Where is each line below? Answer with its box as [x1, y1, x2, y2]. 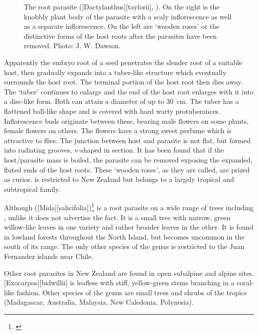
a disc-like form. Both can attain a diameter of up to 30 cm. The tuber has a [4, 96, 239, 106]
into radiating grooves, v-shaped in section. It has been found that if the [4, 145, 224, 155]
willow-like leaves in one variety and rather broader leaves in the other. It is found [4, 222, 254, 232]
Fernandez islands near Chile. [4, 250, 94, 261]
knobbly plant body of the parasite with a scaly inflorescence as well [24, 11, 232, 21]
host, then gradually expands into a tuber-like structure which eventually [4, 67, 227, 77]
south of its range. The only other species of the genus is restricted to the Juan [4, 241, 245, 251]
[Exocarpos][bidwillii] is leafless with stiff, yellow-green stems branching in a [4, 277, 235, 288]
